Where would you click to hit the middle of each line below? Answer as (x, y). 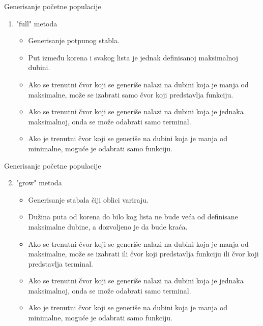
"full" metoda (37, 23)
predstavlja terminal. (61, 263)
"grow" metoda (39, 183)
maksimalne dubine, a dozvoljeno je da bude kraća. (108, 226)
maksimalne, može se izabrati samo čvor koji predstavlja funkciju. (131, 94)
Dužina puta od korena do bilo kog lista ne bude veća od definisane (133, 217)
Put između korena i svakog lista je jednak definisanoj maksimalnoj (133, 57)
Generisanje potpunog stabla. (74, 40)
